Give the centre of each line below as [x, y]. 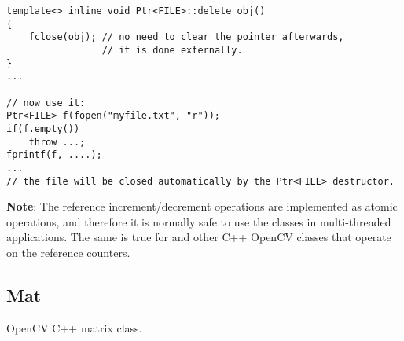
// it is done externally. [172, 50]
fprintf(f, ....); [54, 155]
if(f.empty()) [43, 128]
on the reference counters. [68, 252]
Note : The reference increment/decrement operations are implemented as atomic [202, 206]
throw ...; [57, 142]
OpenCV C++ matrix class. [74, 327]
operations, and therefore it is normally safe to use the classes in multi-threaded [199, 221]
